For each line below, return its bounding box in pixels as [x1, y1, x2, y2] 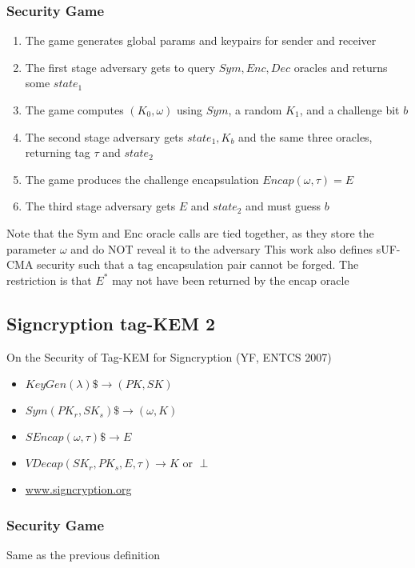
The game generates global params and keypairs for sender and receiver [25, 32, 377, 49]
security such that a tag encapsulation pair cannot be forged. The [37, 256, 359, 273]
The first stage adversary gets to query [25, 58, 216, 75]
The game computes [25, 102, 124, 118]
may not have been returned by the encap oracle [112, 271, 349, 288]
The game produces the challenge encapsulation [25, 170, 259, 187]
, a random [228, 102, 282, 118]
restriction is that [6, 271, 92, 288]
